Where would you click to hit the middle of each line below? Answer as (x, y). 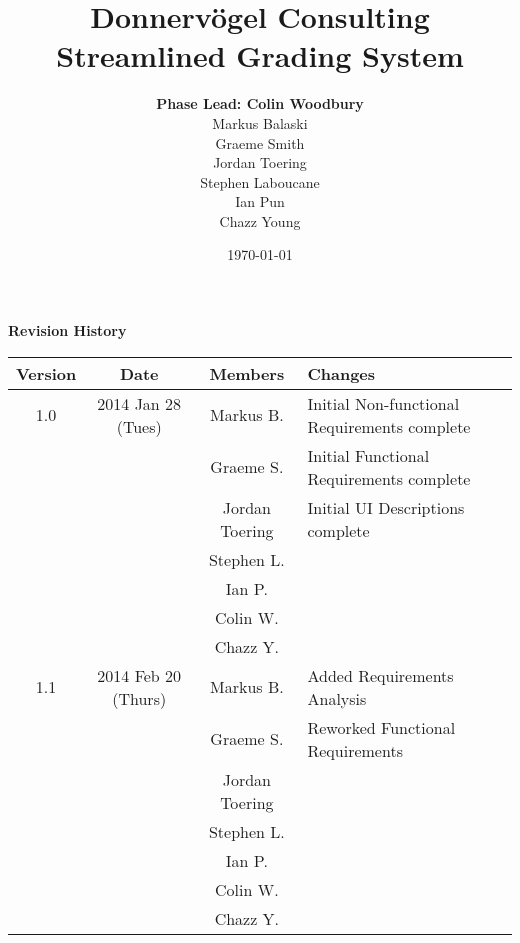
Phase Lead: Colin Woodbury (260, 103)
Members (247, 373)
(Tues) (139, 426)
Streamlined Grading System (260, 55)
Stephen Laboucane (260, 181)
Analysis (337, 698)
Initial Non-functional (383, 403)
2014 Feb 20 (139, 675)
